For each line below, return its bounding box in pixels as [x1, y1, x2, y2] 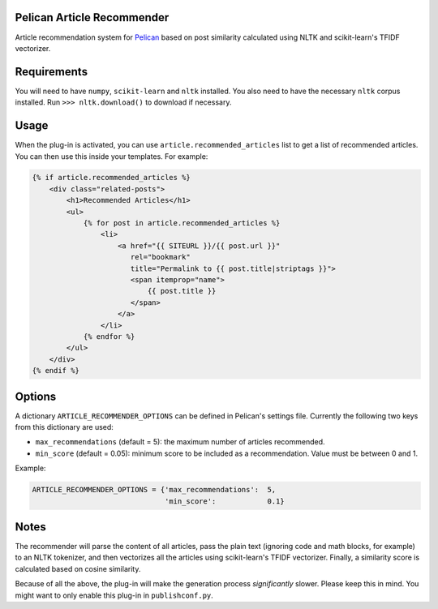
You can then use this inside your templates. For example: [15, 151, 208, 161]
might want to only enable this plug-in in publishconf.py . [15, 590, 214, 600]
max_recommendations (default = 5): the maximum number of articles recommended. [35, 437, 325, 447]
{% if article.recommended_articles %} [32, 173, 191, 182]
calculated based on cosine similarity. [15, 564, 141, 573]
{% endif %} [32, 366, 80, 375]
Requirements [15, 65, 88, 79]
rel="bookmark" [130, 252, 191, 262]
